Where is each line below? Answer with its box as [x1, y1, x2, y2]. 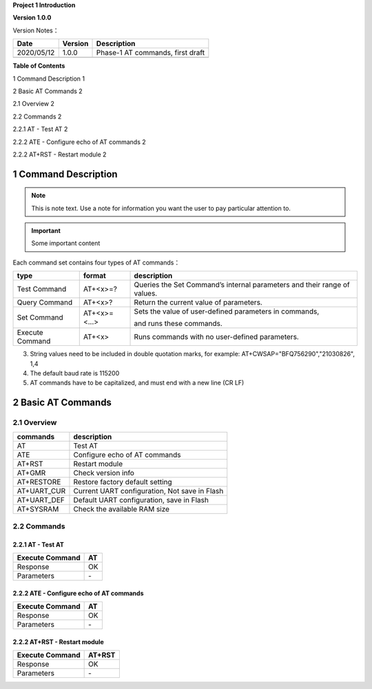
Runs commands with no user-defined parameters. [134, 332, 299, 342]
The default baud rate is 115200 [30, 369, 120, 378]
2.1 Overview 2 [12, 100, 55, 108]
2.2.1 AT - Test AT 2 [12, 125, 68, 134]
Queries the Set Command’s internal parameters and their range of [134, 280, 351, 289]
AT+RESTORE [17, 477, 61, 486]
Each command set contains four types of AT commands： [12, 258, 180, 267]
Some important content [31, 239, 101, 247]
